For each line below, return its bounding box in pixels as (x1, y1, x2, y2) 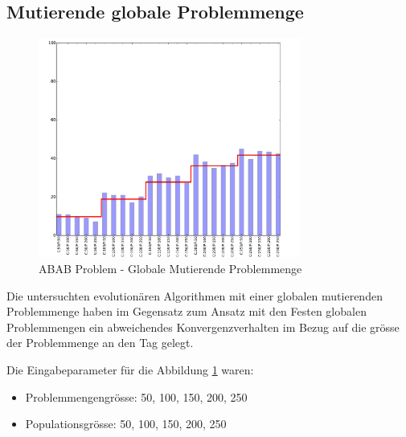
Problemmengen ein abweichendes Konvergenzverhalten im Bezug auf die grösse (6, 318, 400, 335)
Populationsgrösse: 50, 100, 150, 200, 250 (25, 415, 227, 432)
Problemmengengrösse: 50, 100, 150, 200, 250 (25, 388, 248, 405)
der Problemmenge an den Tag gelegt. (6, 334, 194, 351)
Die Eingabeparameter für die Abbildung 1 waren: (6, 361, 254, 378)
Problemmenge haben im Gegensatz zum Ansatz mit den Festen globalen (6, 303, 367, 320)
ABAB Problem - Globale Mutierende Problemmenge (39, 259, 302, 276)
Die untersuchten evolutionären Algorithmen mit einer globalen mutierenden (6, 287, 383, 304)
